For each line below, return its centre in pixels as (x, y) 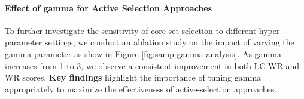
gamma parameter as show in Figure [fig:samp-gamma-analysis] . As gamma (143, 53)
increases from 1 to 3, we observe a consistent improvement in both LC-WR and (152, 65)
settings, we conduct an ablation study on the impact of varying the (169, 42)
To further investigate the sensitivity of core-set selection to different (131, 30)
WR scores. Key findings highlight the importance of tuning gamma (133, 77)
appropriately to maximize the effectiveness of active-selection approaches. (141, 89)
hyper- (271, 30)
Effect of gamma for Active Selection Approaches (109, 7)
